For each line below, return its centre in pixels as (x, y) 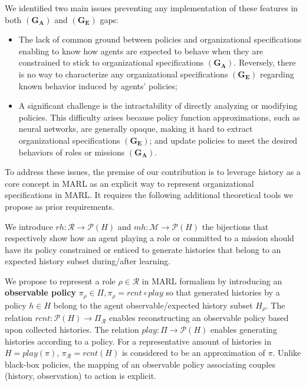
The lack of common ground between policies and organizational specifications (160, 39)
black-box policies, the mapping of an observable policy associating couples (140, 364)
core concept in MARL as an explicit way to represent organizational (129, 183)
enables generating (244, 329)
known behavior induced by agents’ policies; (98, 85)
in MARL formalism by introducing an (212, 280)
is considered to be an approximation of (193, 353)
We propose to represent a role (60, 280)
